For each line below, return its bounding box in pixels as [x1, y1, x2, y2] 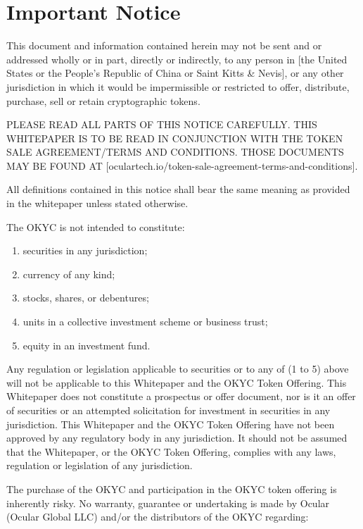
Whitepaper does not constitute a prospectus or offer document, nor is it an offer [6, 389, 356, 404]
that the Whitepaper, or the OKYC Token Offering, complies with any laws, [6, 444, 336, 459]
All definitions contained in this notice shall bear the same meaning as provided [6, 182, 350, 197]
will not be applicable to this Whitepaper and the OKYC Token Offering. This [6, 375, 347, 390]
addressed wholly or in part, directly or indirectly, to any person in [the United [6, 51, 348, 66]
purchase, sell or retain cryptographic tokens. [6, 93, 200, 108]
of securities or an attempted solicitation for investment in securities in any [6, 403, 331, 417]
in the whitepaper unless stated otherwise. [6, 196, 189, 211]
